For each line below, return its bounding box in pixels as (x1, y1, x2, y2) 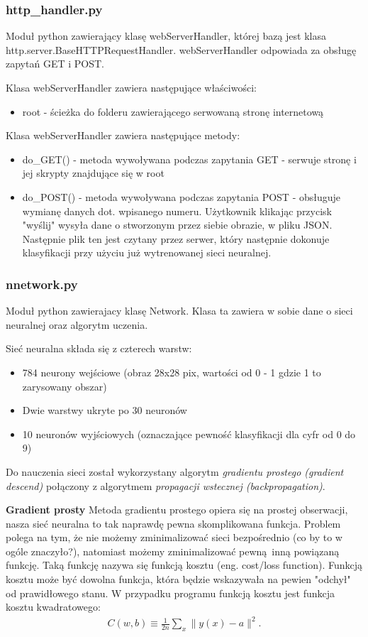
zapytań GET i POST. (6, 56, 104, 71)
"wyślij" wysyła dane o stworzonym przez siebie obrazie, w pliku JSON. (22, 217, 333, 232)
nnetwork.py (6, 275, 78, 293)
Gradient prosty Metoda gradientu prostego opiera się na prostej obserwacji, (6, 502, 348, 517)
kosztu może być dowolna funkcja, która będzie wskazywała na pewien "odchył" (6, 572, 351, 587)
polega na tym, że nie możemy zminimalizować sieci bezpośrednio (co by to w (6, 530, 342, 545)
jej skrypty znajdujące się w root (22, 165, 165, 180)
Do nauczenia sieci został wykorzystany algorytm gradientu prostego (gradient (6, 464, 344, 479)
